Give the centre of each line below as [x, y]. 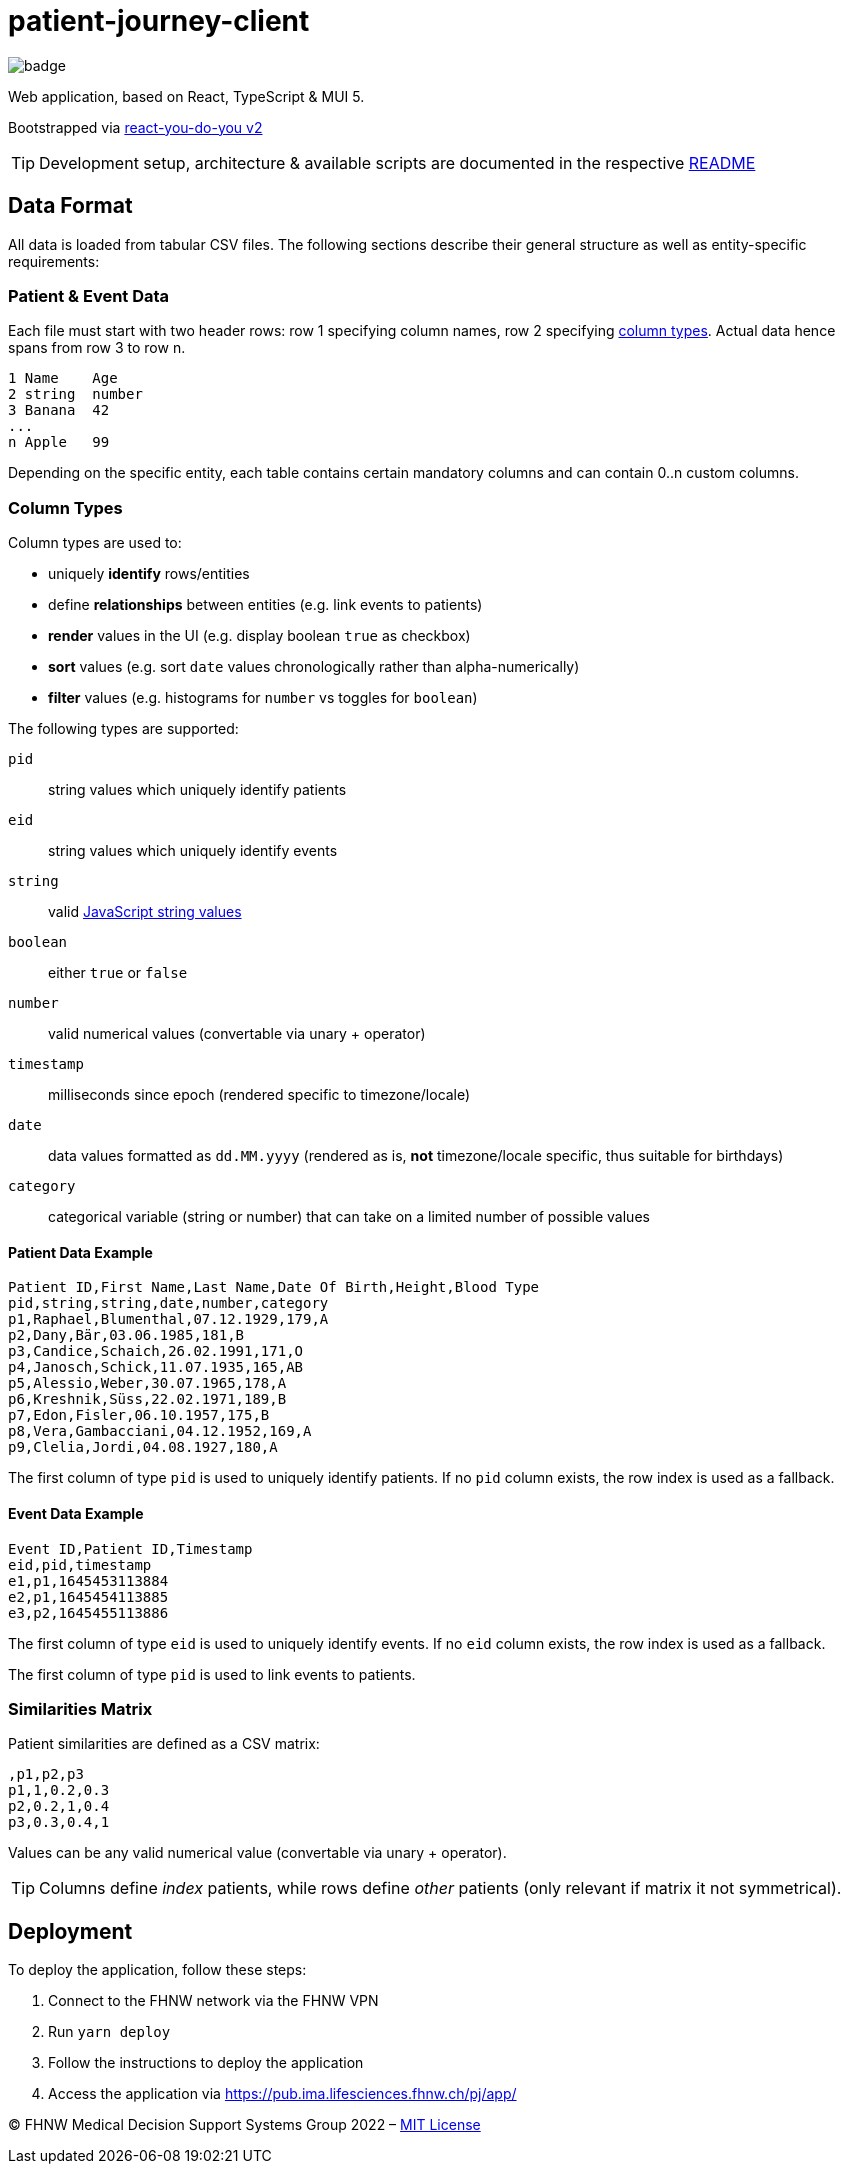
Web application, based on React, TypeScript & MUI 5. [186, 96]
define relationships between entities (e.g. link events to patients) [265, 605]
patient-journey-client [159, 21]
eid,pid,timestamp [80, 1564]
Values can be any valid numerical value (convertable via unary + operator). [257, 1853]
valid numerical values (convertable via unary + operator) [237, 1034]
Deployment [70, 1931]
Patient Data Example [80, 1252]
